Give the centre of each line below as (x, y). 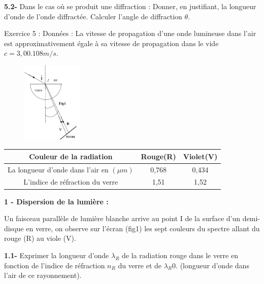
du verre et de (140, 265)
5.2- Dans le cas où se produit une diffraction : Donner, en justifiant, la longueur (130, 6)
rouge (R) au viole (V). (40, 238)
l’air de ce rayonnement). (43, 275)
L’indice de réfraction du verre (71, 182)
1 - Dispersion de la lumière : (56, 201)
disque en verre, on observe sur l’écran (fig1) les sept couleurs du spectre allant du (132, 228)
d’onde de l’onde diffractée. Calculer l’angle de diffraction (93, 16)
